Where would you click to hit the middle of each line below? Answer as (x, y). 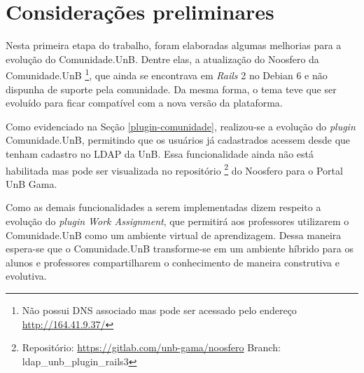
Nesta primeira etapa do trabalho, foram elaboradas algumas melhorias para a (174, 45)
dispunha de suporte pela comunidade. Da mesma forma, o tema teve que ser (171, 89)
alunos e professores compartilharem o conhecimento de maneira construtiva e (173, 262)
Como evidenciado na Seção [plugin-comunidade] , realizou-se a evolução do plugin (181, 126)
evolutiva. (26, 276)
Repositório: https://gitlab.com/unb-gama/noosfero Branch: (151, 347)
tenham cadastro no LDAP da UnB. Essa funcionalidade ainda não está (160, 153)
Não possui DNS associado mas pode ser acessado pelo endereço (159, 310)
